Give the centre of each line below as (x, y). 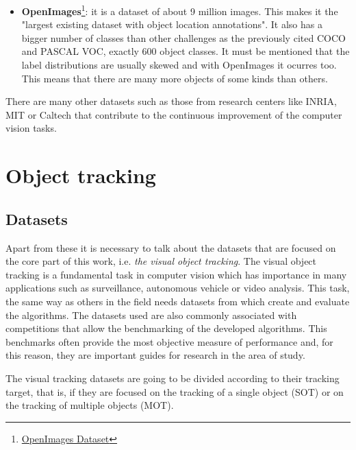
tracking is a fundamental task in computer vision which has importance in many (176, 274)
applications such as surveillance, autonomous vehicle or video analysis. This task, (178, 288)
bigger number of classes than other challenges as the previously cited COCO (183, 37)
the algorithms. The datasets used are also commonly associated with (151, 315)
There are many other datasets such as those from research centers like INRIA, (171, 101)
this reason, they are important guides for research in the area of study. (155, 355)
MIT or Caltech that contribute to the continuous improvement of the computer (174, 114)
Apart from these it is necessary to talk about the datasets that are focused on (171, 247)
